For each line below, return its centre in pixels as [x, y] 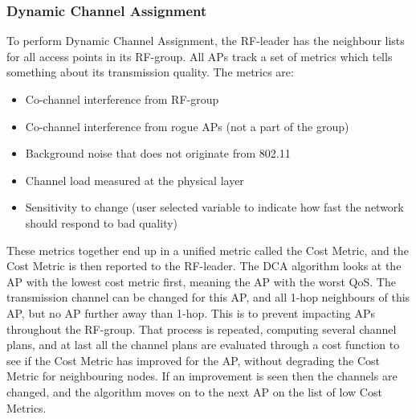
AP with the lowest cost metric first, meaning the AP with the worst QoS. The [201, 281]
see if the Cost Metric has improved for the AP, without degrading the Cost [193, 360]
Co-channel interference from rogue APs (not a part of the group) [187, 126]
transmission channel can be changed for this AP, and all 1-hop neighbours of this [208, 297]
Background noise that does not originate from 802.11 [158, 153]
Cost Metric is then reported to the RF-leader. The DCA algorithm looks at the [204, 266]
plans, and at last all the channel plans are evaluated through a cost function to [203, 345]
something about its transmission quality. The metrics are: [150, 72]
